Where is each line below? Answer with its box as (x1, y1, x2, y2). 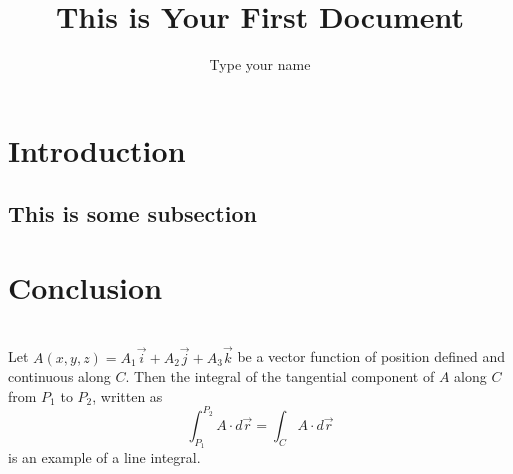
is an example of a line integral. (8, 447, 201, 468)
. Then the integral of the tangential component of (125, 366, 435, 387)
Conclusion (8, 266, 163, 307)
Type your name (209, 54, 311, 75)
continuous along (8, 366, 111, 387)
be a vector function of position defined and (237, 346, 506, 367)
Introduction (8, 129, 186, 170)
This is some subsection (8, 198, 257, 229)
